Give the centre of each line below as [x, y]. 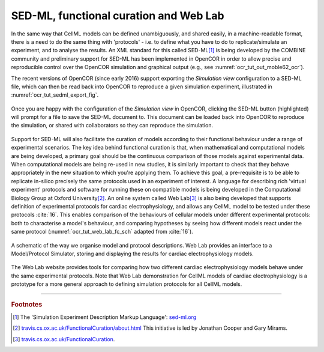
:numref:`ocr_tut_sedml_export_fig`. [55, 95]
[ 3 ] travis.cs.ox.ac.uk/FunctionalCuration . [64, 339]
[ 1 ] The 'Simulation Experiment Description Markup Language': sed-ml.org [105, 317]
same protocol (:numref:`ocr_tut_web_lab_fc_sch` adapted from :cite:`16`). [102, 232]
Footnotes [27, 305]
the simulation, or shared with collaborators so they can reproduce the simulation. [112, 126]
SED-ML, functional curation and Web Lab [118, 16]
